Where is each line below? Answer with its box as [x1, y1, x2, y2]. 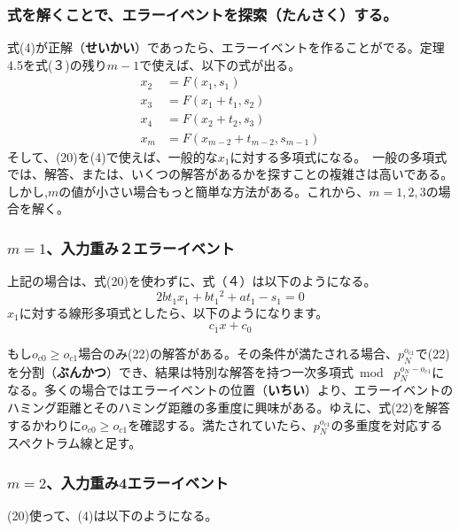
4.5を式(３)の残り [7, 55, 107, 73]
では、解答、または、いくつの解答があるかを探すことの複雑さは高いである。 [7, 165, 454, 183]
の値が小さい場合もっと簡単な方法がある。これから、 [58, 181, 370, 200]
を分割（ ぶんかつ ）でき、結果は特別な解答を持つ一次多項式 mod [7, 362, 384, 381]
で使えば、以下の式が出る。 [139, 55, 301, 73]
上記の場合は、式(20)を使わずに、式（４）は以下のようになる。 [7, 272, 377, 290]
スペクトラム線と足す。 [7, 434, 142, 452]
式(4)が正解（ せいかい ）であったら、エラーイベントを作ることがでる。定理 [7, 38, 445, 57]
